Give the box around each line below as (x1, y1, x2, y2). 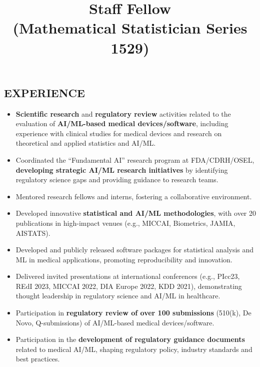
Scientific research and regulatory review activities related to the (15, 108, 231, 119)
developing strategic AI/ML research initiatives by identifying (15, 164, 228, 175)
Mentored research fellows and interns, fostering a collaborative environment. (15, 191, 252, 201)
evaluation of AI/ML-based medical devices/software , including (15, 118, 228, 129)
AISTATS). (15, 227, 50, 238)
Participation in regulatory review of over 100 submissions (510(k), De (15, 307, 251, 318)
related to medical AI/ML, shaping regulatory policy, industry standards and (15, 343, 252, 354)
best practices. (15, 353, 60, 364)
